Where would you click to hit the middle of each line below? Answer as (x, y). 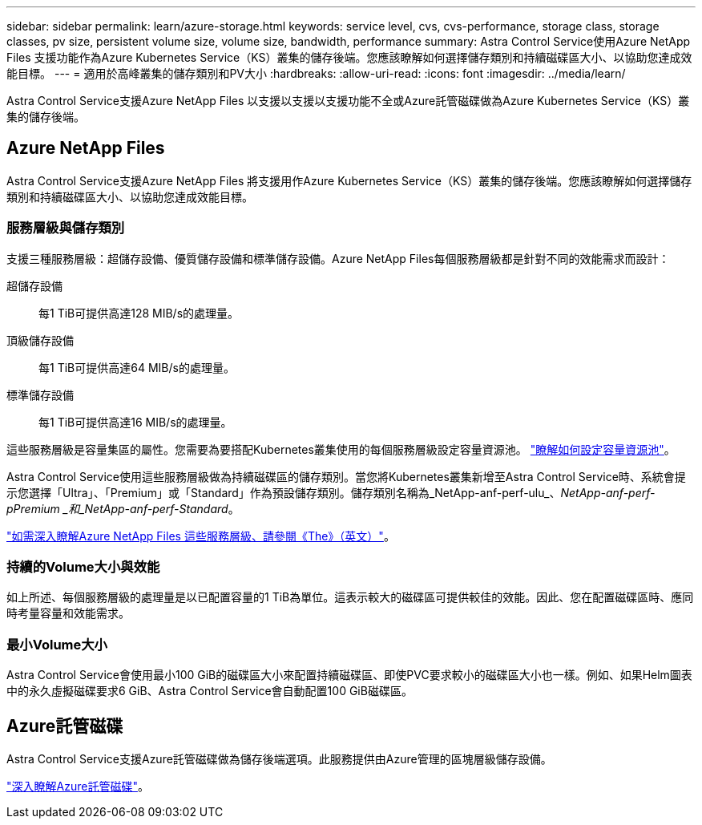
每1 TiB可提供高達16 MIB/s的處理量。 (135, 422)
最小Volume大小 (57, 644)
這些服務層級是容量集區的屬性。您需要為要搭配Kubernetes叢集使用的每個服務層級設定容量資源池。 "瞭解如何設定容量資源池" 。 (341, 449)
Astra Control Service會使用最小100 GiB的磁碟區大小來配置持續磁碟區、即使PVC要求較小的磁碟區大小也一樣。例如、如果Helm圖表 (349, 675)
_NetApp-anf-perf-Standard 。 (159, 508)
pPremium (33, 508)
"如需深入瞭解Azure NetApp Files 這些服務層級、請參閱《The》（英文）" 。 (201, 536)
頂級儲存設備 (40, 340)
